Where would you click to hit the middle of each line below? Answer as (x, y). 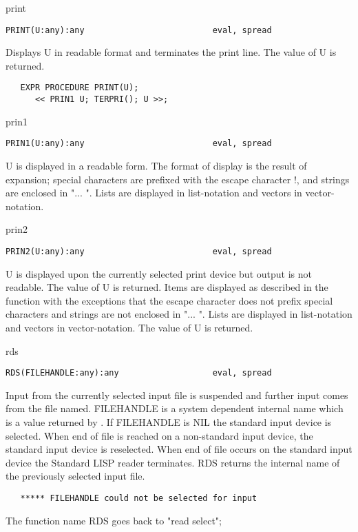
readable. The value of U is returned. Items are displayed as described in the (167, 287)
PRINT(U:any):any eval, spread (139, 30)
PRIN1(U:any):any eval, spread (139, 144)
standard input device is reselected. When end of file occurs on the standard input (179, 449)
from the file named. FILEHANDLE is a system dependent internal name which (175, 408)
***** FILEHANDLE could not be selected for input (139, 498)
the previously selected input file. (75, 476)
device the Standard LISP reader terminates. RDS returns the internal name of (173, 462)
